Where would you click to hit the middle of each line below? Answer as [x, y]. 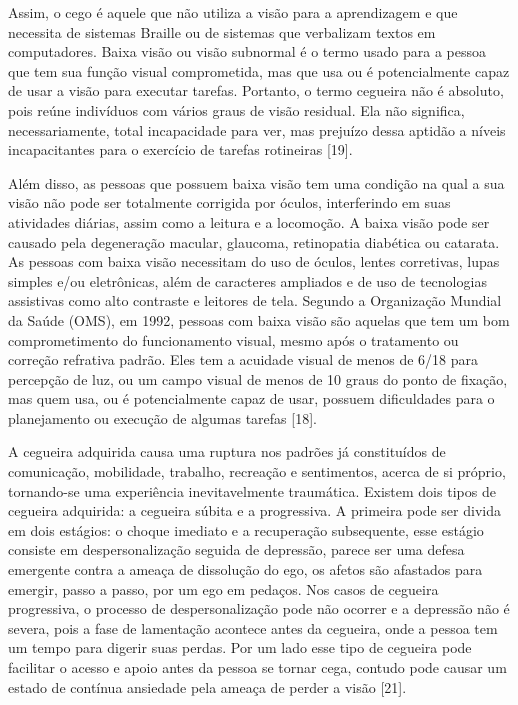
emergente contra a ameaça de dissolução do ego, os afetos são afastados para [245, 569]
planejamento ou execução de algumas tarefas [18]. [162, 417]
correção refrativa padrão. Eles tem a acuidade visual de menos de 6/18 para [243, 359]
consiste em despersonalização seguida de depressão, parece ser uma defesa [236, 549]
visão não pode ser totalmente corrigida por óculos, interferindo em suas [229, 202]
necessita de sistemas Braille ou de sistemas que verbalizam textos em [222, 31]
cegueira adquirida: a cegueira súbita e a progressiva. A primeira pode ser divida [254, 510]
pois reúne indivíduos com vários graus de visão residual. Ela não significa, [236, 109]
